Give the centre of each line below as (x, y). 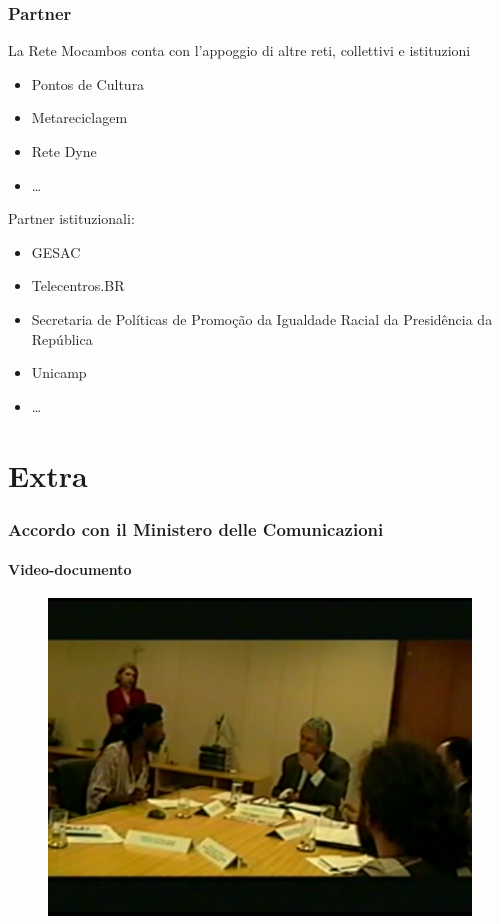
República (62, 338)
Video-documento (70, 569)
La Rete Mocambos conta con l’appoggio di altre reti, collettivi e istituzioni (239, 50)
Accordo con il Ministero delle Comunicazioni (196, 528)
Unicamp (59, 372)
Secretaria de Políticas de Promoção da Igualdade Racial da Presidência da (262, 318)
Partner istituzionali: (71, 218)
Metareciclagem (79, 117)
